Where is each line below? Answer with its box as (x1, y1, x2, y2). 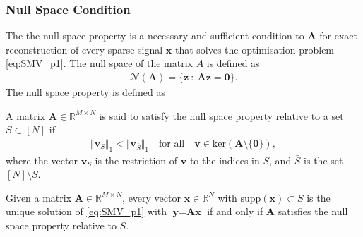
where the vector (6, 152, 78, 167)
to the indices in (189, 152, 260, 167)
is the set (304, 152, 343, 167)
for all (159, 138, 185, 149)
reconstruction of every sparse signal (6, 42, 163, 56)
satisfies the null (278, 204, 348, 219)
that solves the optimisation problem (174, 42, 335, 56)
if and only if (207, 204, 263, 219)
